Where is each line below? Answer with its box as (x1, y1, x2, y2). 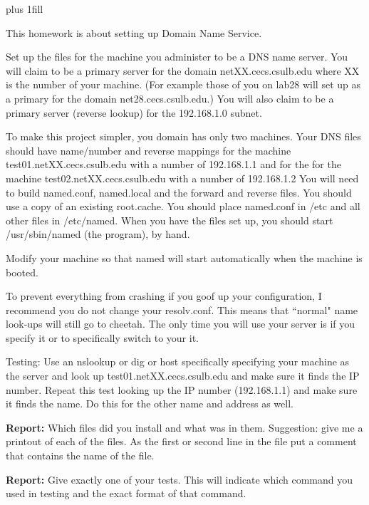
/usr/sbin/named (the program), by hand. (6, 227, 190, 241)
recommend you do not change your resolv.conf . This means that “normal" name (6, 302, 358, 317)
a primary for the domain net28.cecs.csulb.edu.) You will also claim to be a (6, 90, 334, 105)
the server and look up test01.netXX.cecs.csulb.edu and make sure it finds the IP (6, 368, 360, 383)
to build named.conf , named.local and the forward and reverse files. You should (6, 184, 352, 199)
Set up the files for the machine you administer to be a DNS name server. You (6, 49, 348, 64)
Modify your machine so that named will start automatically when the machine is (6, 250, 363, 265)
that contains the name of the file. (6, 448, 155, 463)
